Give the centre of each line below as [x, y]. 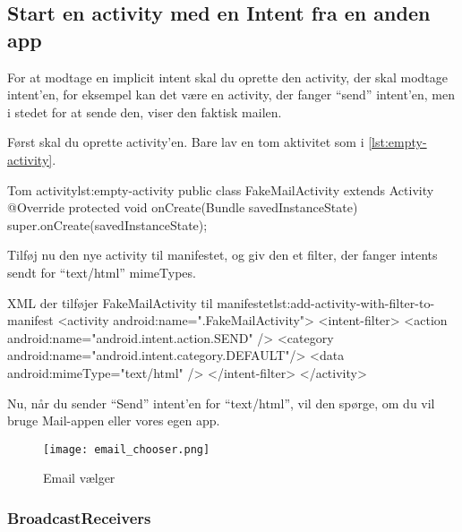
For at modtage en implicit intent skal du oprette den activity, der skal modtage [228, 77]
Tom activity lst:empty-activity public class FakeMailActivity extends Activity [221, 189]
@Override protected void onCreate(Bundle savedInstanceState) [183, 207]
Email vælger [79, 478]
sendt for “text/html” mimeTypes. [102, 272]
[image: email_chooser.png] [127, 449]
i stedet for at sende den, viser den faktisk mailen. [145, 112]
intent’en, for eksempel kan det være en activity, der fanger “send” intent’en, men [231, 94]
